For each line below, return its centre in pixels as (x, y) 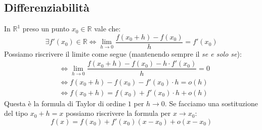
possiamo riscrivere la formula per (118, 113)
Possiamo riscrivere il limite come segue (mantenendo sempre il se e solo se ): (123, 53)
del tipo (16, 113)
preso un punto (46, 29)
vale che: (107, 29)
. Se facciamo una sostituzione (211, 103)
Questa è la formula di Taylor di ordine (65, 103)
